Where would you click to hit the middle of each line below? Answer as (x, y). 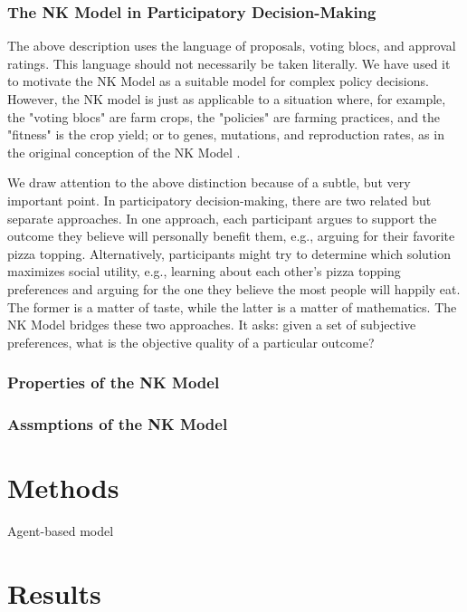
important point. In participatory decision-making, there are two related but (219, 200)
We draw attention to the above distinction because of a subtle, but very (209, 182)
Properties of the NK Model (114, 382)
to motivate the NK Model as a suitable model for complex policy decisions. (218, 81)
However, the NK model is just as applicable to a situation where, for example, (227, 99)
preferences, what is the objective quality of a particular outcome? (191, 342)
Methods (63, 488)
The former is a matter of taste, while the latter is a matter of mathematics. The (232, 306)
